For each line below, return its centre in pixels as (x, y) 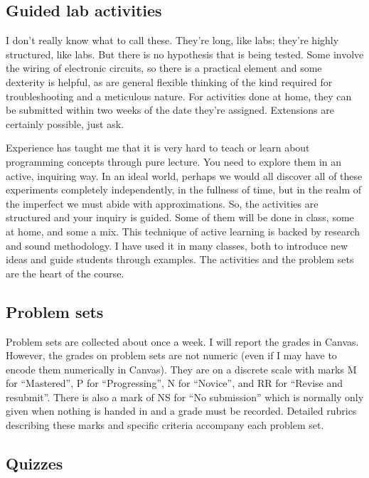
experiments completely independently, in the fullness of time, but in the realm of (184, 190)
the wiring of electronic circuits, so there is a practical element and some (164, 68)
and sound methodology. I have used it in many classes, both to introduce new (177, 245)
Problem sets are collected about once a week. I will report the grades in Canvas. (182, 341)
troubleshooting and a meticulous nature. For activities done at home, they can (179, 96)
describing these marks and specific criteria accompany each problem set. (165, 425)
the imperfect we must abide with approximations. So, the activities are (162, 203)
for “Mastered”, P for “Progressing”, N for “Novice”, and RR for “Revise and (175, 383)
